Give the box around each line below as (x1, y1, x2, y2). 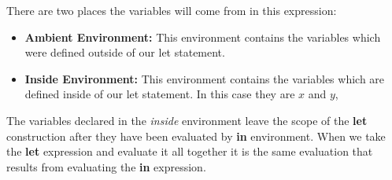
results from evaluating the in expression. (6, 158, 206, 174)
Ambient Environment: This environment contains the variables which (24, 28, 381, 45)
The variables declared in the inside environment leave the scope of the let (6, 112, 368, 128)
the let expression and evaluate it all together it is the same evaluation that (6, 143, 373, 160)
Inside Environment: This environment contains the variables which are (24, 70, 385, 86)
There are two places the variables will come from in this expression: (6, 2, 337, 18)
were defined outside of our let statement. (24, 44, 225, 61)
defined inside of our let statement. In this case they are (24, 86, 295, 102)
